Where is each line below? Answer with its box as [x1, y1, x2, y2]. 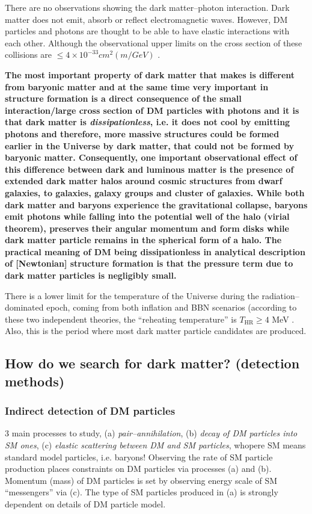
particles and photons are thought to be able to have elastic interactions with [5, 25, 290, 37]
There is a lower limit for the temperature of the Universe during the [5, 289, 259, 302]
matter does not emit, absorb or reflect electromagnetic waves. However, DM [5, 13, 288, 25]
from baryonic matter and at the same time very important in [5, 80, 269, 93]
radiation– [262, 289, 299, 302]
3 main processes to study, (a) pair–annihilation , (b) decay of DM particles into [5, 427, 298, 439]
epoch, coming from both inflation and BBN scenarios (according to [46, 301, 297, 314]
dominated [5, 301, 44, 314]
